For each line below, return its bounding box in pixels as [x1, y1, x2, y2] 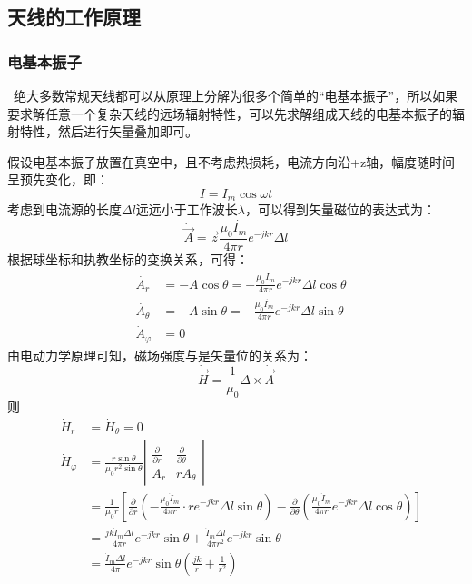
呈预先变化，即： [7, 170, 109, 189]
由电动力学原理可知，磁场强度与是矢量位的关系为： [7, 345, 312, 364]
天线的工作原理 [7, 3, 141, 31]
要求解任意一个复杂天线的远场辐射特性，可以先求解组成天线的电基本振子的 [7, 104, 452, 123]
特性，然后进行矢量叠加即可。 [19, 122, 198, 141]
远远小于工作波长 [135, 200, 238, 219]
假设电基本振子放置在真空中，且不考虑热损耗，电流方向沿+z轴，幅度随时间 [7, 152, 456, 171]
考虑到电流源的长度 [7, 200, 122, 219]
